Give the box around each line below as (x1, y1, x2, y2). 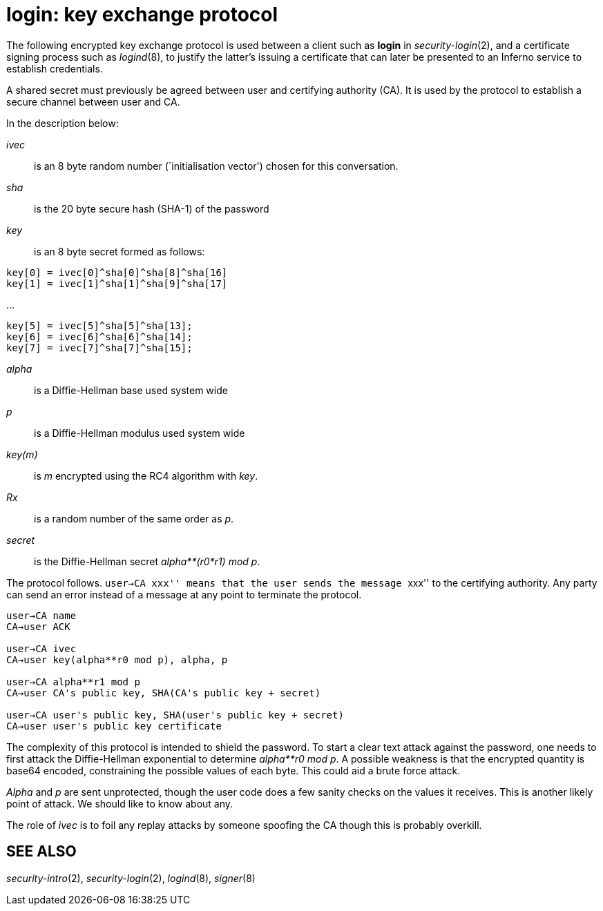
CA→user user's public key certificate (6, 720, 222, 732)
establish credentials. (6, 62, 103, 75)
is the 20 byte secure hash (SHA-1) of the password (34, 202, 269, 215)
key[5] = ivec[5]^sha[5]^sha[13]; (6, 320, 193, 331)
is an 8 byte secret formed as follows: (34, 245, 205, 257)
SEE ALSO (6, 843, 77, 861)
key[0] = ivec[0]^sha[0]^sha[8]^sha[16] (6, 266, 228, 278)
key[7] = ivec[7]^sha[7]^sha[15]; (6, 342, 193, 353)
